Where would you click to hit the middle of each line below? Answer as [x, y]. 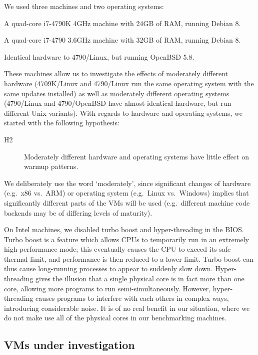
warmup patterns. [51, 166]
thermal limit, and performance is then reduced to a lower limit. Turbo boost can [129, 258]
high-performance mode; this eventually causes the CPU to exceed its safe [117, 249]
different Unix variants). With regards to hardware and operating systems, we [123, 113]
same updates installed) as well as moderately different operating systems [117, 93]
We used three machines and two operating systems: [84, 6]
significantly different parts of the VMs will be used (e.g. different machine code [127, 202]
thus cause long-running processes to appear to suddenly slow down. [108, 269]
